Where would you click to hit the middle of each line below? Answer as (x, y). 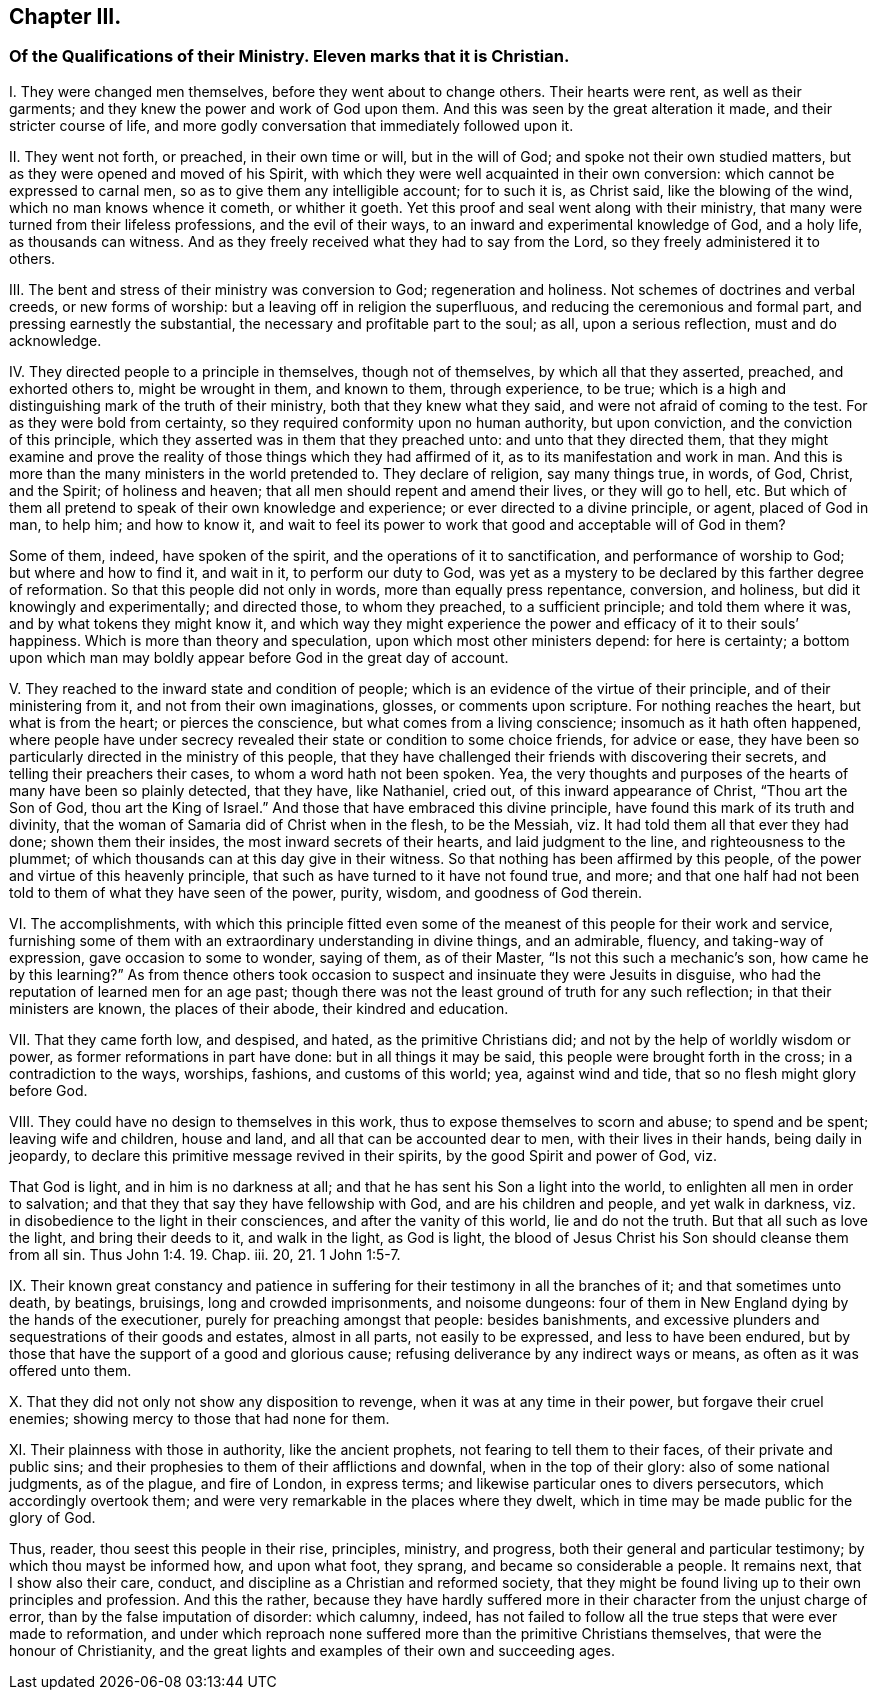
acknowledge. (55, 340)
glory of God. (52, 1517)
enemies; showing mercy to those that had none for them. (199, 1418)
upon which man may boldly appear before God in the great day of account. (259, 657)
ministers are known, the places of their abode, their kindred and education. (259, 1008)
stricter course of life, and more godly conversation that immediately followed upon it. (291, 125)
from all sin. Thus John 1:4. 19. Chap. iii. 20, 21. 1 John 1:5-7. (205, 1254)
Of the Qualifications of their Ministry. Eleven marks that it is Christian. (289, 56)
